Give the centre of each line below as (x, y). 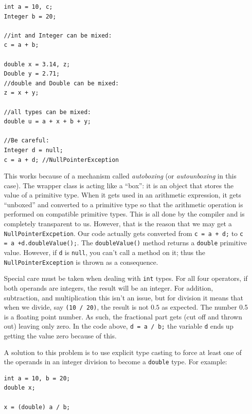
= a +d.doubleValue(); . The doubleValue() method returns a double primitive (126, 243)
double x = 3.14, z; (37, 64)
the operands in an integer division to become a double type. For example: (116, 362)
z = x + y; (21, 93)
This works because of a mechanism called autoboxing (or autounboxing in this (120, 176)
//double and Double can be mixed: (62, 83)
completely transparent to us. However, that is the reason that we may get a (118, 224)
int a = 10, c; (28, 7)
